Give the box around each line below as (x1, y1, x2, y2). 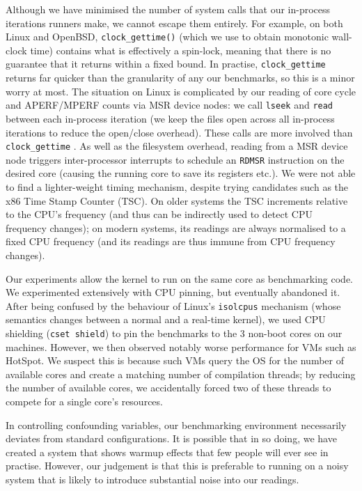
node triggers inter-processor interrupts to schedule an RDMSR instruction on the (6, 152, 345, 166)
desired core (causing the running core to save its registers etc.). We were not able (6, 166, 356, 180)
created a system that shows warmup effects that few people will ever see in (6, 444, 329, 459)
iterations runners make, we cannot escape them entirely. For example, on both (6, 15, 343, 30)
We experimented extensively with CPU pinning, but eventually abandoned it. (6, 285, 340, 299)
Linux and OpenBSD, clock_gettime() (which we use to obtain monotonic (6, 29, 329, 44)
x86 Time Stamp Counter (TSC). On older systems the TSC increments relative (6, 193, 348, 208)
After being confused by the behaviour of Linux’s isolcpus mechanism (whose (6, 298, 341, 313)
